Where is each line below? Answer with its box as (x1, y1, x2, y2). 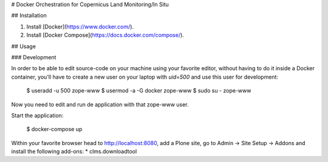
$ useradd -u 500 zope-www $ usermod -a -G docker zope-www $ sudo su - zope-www (26, 87, 251, 94)
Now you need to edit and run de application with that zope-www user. (11, 100, 189, 108)
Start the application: (11, 112, 64, 119)
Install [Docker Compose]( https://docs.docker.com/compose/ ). (26, 31, 185, 39)
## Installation (11, 12, 47, 19)
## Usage (11, 42, 36, 50)
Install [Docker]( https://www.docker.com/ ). (26, 23, 134, 30)
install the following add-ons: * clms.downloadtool (11, 148, 137, 155)
